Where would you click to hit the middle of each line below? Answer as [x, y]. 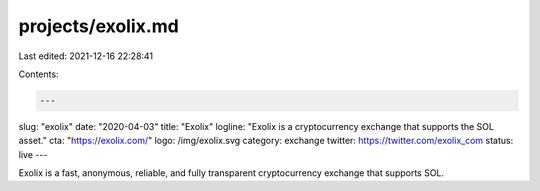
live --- [33, 154]
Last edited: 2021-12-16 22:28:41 [86, 56]
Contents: [38, 74]
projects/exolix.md [98, 26]
